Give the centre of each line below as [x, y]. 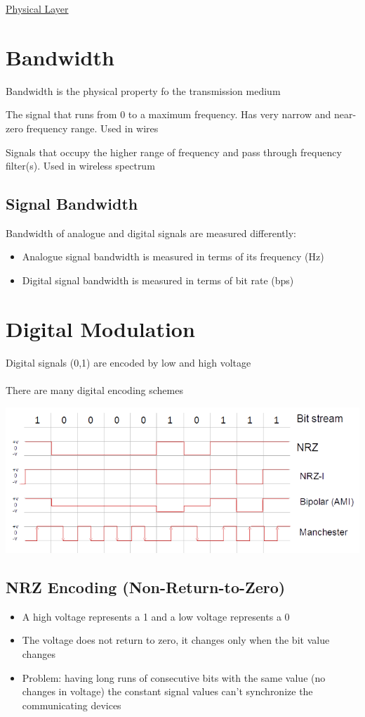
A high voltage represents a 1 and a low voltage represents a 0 [156, 616]
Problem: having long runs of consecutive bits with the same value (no [174, 677]
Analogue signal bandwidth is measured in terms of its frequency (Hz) [173, 256]
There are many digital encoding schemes [94, 389]
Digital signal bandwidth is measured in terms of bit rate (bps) [158, 280]
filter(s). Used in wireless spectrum [80, 166]
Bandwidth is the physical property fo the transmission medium [143, 90]
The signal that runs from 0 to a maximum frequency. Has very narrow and [168, 114]
